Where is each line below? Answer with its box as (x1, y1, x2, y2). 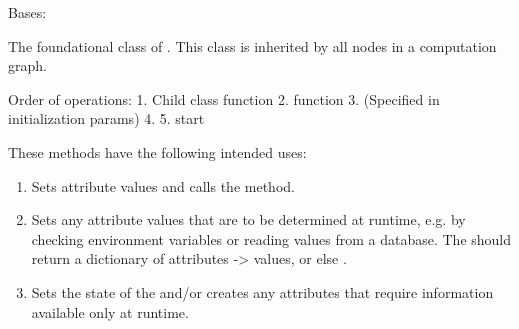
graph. (8, 55, 47, 76)
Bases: (8, 2, 47, 22)
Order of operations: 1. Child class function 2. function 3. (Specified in (8, 88, 440, 109)
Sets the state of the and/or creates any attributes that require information (31, 281, 494, 302)
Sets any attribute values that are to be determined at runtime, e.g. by (31, 209, 466, 230)
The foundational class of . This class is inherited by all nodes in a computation (8, 35, 497, 56)
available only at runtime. (31, 301, 189, 322)
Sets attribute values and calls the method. (31, 175, 295, 196)
